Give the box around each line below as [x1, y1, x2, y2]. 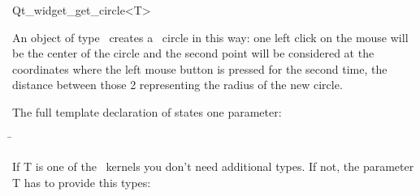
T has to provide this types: [12, 173, 151, 190]
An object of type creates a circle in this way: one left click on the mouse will [12, 28, 409, 45]
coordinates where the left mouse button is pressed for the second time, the [12, 60, 388, 77]
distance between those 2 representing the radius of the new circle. [12, 76, 343, 93]
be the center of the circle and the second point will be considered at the [12, 45, 375, 62]
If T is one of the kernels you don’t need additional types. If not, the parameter [12, 158, 414, 175]
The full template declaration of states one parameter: [12, 103, 282, 120]
